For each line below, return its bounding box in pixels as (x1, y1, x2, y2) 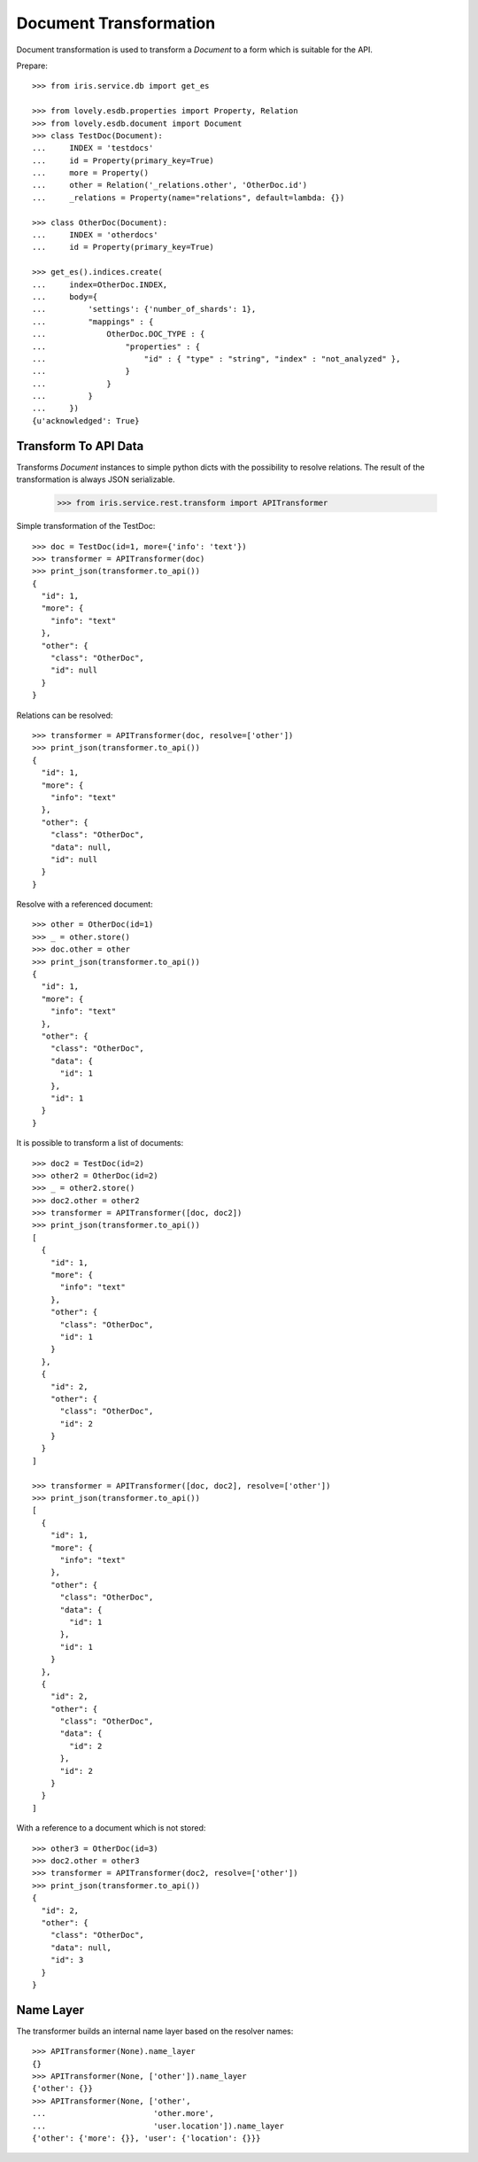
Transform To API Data (16, 439, 144, 454)
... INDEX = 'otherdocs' (32, 230, 158, 240)
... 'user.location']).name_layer (32, 2120, 285, 2131)
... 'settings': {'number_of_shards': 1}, (32, 304, 257, 315)
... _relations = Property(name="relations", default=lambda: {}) (32, 192, 345, 203)
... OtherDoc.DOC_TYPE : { (32, 329, 205, 339)
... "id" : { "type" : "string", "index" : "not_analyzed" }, (32, 354, 401, 363)
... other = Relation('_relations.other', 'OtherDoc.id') (32, 180, 308, 191)
